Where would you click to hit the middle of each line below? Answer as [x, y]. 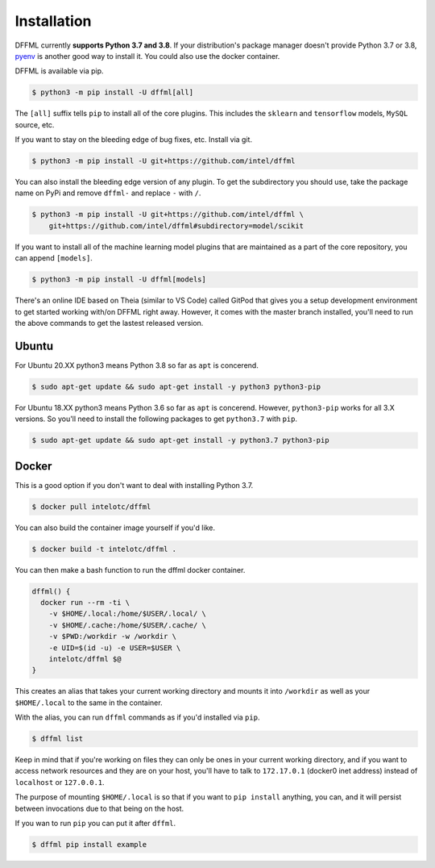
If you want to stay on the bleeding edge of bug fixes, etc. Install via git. [134, 140]
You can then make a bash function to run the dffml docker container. [130, 570]
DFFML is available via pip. [59, 71]
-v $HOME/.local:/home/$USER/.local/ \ [128, 614]
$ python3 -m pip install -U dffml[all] [112, 92]
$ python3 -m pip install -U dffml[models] [119, 280]
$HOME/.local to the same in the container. [89, 703]
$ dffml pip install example [89, 845]
